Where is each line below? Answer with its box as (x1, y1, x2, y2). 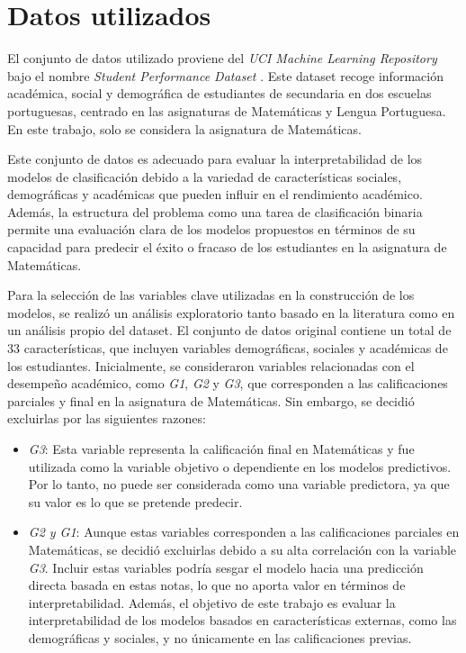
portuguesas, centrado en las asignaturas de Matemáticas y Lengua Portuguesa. (7, 101, 446, 120)
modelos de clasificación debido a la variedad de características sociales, (7, 167, 402, 186)
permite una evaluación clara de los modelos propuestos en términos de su (7, 220, 416, 239)
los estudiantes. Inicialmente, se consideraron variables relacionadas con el (7, 356, 415, 375)
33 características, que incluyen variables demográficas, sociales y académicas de (7, 339, 448, 358)
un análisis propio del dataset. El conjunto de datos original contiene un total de (7, 321, 452, 340)
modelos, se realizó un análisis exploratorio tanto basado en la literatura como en (7, 303, 455, 322)
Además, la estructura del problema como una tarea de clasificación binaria (7, 202, 423, 221)
